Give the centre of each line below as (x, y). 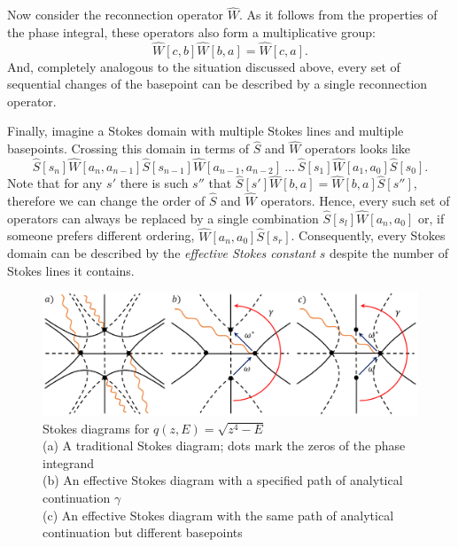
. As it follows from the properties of (338, 15)
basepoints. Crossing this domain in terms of (128, 148)
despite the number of (389, 253)
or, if (431, 218)
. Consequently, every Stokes (368, 235)
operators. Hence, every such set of (355, 201)
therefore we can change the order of (106, 201)
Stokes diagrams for (96, 428)
